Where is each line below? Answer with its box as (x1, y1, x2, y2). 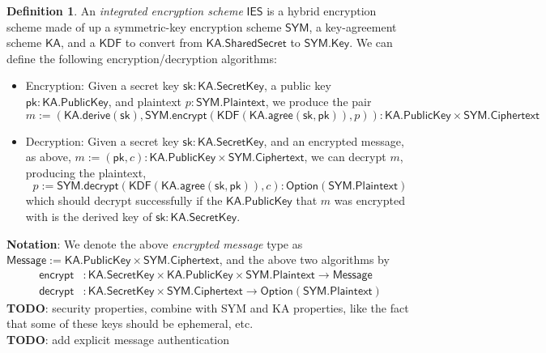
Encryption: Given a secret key (25, 77, 180, 94)
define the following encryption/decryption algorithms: (6, 49, 277, 66)
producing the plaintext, (25, 164, 147, 181)
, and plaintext (108, 92, 182, 109)
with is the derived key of (25, 207, 152, 224)
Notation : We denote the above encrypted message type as (6, 235, 303, 252)
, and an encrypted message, (263, 132, 404, 149)
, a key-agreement (309, 18, 397, 35)
